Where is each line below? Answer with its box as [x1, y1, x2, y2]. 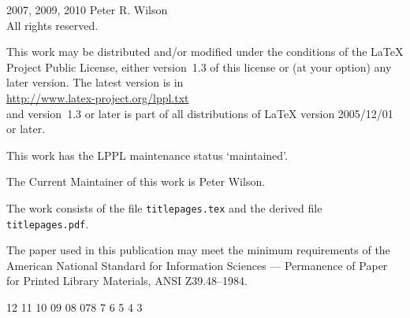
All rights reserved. [6, 17, 99, 33]
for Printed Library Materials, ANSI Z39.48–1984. [6, 272, 248, 289]
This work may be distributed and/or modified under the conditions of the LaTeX [6, 43, 404, 60]
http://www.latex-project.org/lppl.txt [6, 89, 189, 105]
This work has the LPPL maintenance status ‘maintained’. [6, 146, 288, 163]
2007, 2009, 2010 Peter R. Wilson [6, 2, 168, 17]
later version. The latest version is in [6, 74, 184, 91]
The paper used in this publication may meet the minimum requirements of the [6, 242, 390, 258]
